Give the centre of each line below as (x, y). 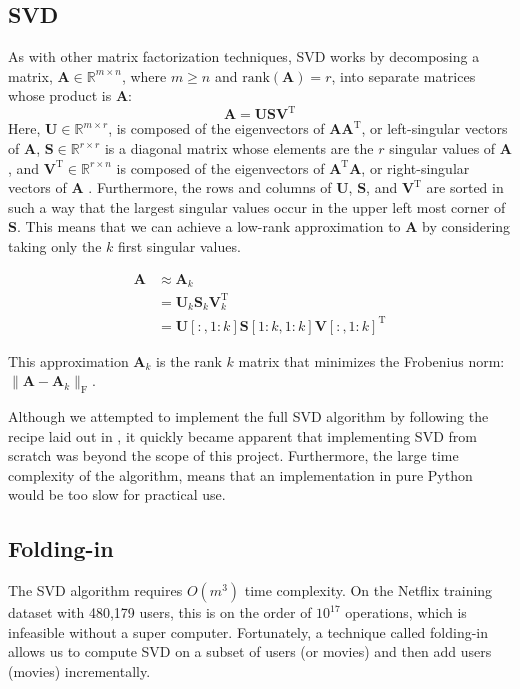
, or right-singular (415, 167)
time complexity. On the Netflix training (368, 590)
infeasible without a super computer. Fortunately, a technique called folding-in (248, 631)
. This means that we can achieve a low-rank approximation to (208, 226)
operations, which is (406, 612)
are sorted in (465, 187)
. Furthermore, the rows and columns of (210, 187)
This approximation (68, 360)
